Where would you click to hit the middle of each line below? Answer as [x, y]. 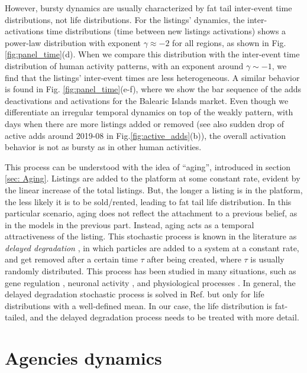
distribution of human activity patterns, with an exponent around [124, 65]
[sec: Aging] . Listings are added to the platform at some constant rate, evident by [153, 178]
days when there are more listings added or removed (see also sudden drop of [144, 123]
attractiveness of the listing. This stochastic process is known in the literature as [151, 236]
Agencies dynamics [83, 358]
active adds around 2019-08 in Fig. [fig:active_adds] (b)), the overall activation [145, 135]
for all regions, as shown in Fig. [229, 42]
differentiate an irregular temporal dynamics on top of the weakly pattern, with [149, 112]
